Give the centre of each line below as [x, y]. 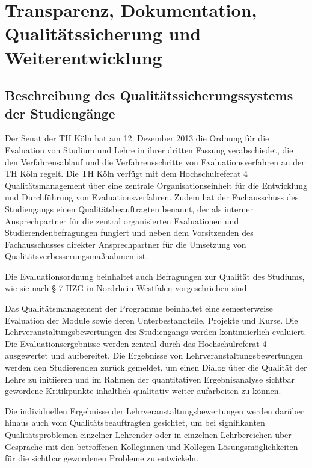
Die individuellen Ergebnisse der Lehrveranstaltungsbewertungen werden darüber [154, 411]
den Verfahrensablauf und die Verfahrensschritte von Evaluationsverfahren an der [155, 162]
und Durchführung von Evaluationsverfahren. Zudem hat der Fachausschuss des [152, 197]
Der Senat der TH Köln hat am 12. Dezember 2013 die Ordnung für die [137, 138]
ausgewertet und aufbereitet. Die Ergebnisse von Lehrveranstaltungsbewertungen [154, 355]
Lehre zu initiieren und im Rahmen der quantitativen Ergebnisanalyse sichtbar [150, 379]
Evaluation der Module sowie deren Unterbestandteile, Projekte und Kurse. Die [151, 320]
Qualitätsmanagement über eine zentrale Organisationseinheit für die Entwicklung [156, 185]
